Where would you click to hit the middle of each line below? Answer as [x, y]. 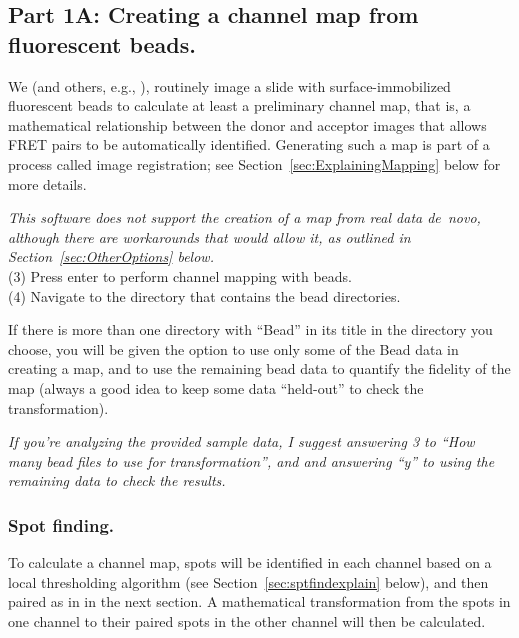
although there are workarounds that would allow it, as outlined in [209, 236]
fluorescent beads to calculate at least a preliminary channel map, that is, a [239, 105]
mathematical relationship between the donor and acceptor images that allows [247, 124]
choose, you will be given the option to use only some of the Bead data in [233, 348]
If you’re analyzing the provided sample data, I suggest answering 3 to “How [241, 441]
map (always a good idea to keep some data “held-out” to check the [216, 387]
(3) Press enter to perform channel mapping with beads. [180, 275]
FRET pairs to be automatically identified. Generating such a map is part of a [249, 144]
